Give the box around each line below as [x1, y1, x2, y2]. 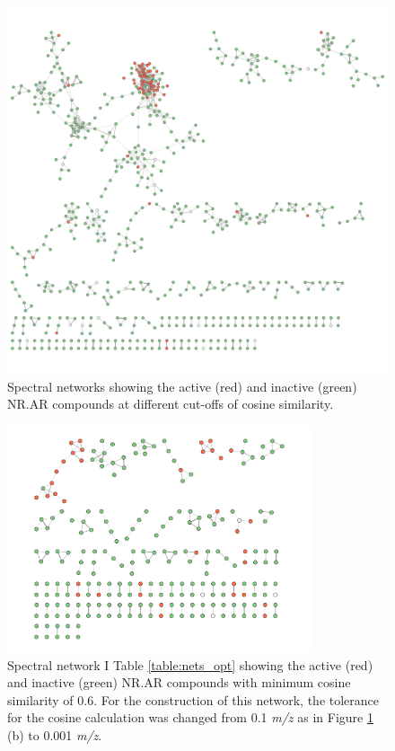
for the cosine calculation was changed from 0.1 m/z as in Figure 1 [7, 708, 373, 727]
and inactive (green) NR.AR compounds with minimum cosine [7, 673, 351, 692]
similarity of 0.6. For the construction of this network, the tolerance [7, 690, 380, 709]
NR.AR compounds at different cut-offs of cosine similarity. [7, 394, 334, 413]
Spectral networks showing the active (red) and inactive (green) [7, 376, 357, 395]
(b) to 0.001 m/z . [7, 726, 102, 745]
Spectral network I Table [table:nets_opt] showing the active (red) [7, 655, 373, 674]
